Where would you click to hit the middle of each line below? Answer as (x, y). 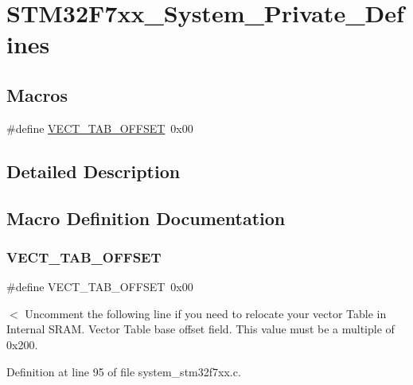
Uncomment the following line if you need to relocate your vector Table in (206, 313)
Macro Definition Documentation (146, 218)
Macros (37, 94)
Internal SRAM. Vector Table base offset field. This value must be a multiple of (201, 329)
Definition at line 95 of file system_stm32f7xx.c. (124, 371)
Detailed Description (94, 171)
